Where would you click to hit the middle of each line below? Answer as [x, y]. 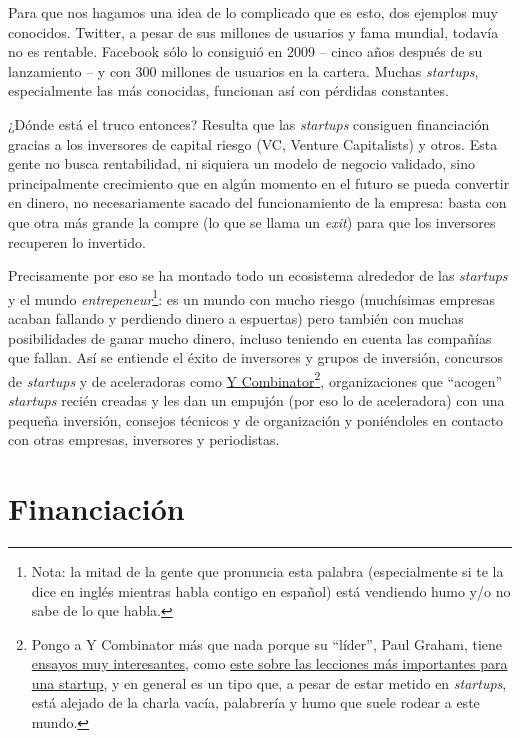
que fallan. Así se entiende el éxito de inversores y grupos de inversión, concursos [256, 357]
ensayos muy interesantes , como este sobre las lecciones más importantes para [269, 663]
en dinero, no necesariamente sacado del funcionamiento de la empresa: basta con [257, 202]
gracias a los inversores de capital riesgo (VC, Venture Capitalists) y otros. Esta [253, 143]
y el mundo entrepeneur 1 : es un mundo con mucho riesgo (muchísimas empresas [252, 297]
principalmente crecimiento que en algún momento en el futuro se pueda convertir [259, 182]
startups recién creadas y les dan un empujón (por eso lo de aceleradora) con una [256, 400]
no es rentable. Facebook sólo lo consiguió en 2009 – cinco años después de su [245, 51]
